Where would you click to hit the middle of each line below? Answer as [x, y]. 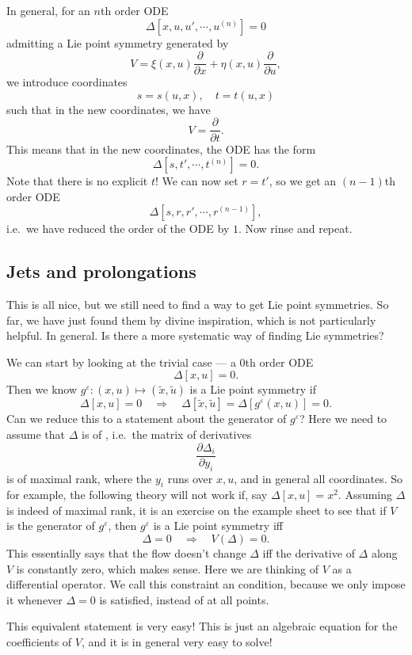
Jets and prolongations [101, 271]
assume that [36, 434]
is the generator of [51, 526]
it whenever [34, 599]
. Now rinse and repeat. [295, 228]
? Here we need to [343, 419]
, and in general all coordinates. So [319, 478]
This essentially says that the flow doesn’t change [126, 553]
